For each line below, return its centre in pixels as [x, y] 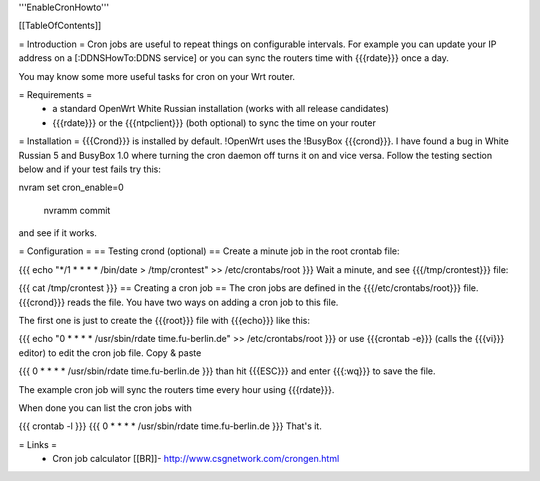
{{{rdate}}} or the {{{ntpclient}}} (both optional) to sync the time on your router [214, 122]
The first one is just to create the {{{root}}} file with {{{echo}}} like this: [164, 321]
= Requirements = [55, 94]
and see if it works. [57, 233]
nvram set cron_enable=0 [71, 187]
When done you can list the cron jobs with [105, 407]
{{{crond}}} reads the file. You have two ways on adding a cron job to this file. [178, 302]
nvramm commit [77, 210]
